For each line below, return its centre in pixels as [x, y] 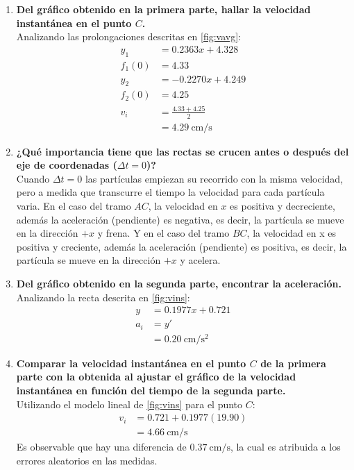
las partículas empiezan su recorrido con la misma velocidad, [214, 178]
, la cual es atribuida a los [285, 447]
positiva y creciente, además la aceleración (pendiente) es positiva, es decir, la [182, 246]
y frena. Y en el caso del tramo [163, 233]
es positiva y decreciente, [283, 206]
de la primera [293, 363]
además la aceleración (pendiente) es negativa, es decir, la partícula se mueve [180, 219]
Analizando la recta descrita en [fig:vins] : [103, 297]
